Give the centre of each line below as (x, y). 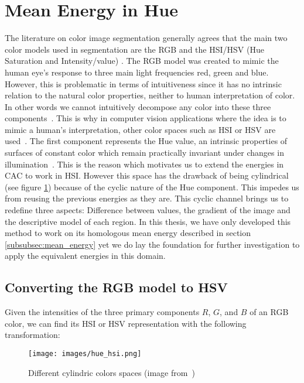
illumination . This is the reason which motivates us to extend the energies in (144, 164)
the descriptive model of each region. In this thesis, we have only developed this (148, 221)
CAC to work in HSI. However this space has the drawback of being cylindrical (147, 175)
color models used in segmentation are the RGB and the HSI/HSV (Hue (134, 49)
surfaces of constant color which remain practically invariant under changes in (144, 153)
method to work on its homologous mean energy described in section (128, 233)
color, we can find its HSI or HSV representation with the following (126, 323)
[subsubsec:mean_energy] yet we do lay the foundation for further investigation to (152, 244)
